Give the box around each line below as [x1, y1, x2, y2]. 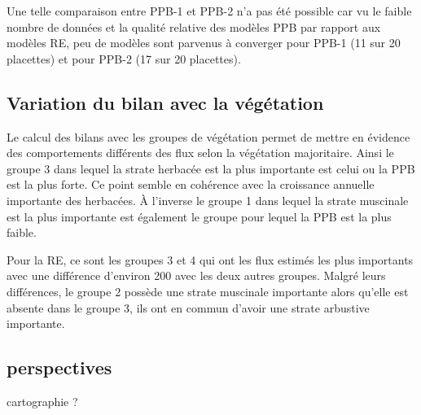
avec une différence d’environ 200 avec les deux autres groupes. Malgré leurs [7, 267, 386, 284]
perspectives [7, 355, 112, 380]
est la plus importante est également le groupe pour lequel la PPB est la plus [7, 207, 392, 225]
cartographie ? [7, 392, 78, 409]
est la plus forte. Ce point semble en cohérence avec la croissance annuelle [7, 176, 375, 193]
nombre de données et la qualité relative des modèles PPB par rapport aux [7, 18, 381, 35]
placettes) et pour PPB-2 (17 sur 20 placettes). [7, 50, 241, 67]
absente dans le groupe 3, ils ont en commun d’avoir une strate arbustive [7, 299, 370, 316]
